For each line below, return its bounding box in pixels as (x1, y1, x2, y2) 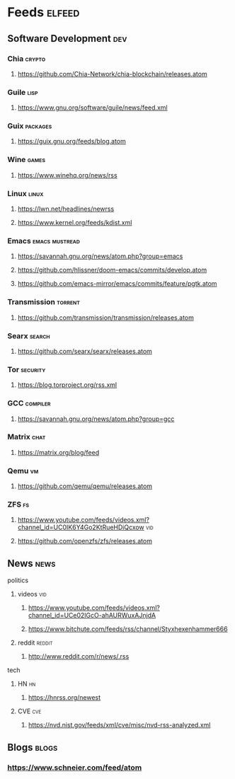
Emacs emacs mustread (7, 236, 80, 246)
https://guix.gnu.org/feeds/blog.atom (17, 137, 126, 146)
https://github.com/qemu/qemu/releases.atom (17, 482, 153, 490)
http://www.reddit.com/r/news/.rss (28, 652, 130, 661)
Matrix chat (7, 432, 46, 442)
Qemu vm (7, 466, 39, 475)
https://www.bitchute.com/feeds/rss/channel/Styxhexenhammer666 (28, 625, 228, 633)
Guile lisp (7, 87, 38, 97)
